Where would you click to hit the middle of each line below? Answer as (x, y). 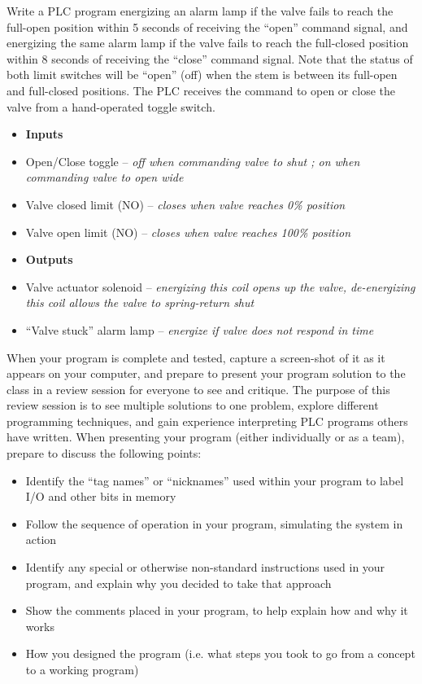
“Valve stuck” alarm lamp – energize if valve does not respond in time (200, 329)
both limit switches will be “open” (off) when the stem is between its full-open (202, 75)
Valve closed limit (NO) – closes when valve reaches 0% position (185, 204)
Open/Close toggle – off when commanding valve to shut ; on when (193, 161)
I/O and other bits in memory (101, 496)
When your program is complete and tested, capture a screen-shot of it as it (196, 357)
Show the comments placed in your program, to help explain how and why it (217, 610)
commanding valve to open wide (104, 177)
